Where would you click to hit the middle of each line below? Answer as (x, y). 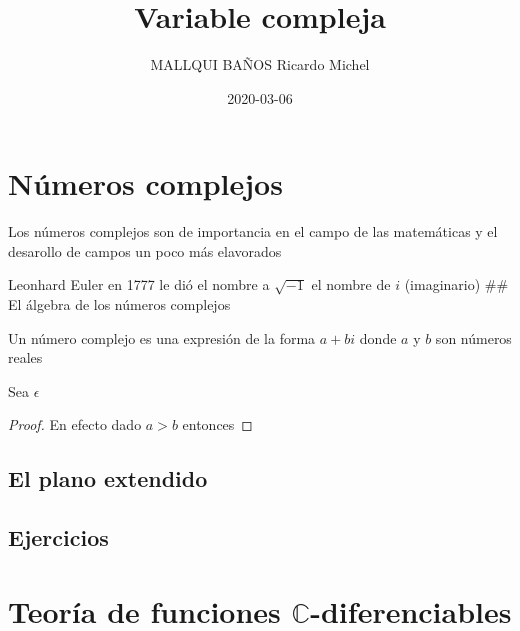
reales (25, 357)
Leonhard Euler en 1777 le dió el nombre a (139, 284)
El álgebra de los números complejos (119, 304)
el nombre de (351, 284)
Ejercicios (58, 537)
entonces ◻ (217, 424)
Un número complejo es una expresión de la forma (162, 337)
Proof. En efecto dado (75, 424)
